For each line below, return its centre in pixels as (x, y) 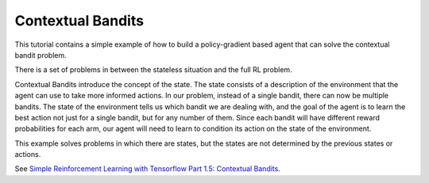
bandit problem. (41, 55)
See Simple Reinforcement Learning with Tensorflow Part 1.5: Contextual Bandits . (148, 169)
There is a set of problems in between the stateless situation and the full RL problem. (154, 70)
